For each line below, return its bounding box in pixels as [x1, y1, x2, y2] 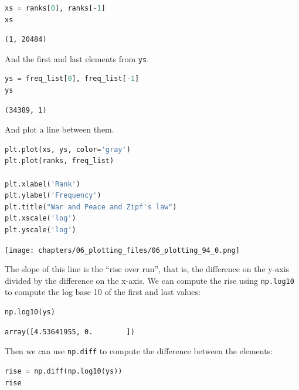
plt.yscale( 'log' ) [5, 225, 76, 234]
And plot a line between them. [5, 123, 114, 135]
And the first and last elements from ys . [5, 52, 149, 65]
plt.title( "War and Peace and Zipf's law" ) [5, 202, 177, 211]
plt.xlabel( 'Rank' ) [5, 179, 80, 188]
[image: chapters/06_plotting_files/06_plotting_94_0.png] [5, 246, 240, 255]
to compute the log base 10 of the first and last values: [5, 286, 201, 298]
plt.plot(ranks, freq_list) [5, 157, 114, 165]
